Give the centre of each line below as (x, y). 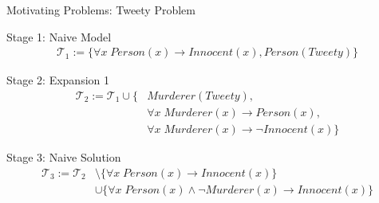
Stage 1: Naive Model (59, 36)
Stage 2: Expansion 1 (58, 80)
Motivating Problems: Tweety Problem (101, 10)
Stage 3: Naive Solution (64, 156)
